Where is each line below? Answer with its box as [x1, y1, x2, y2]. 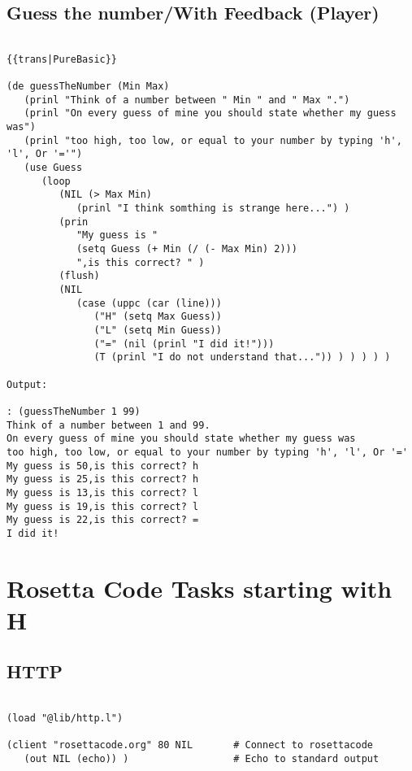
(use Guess [24, 162, 83, 174]
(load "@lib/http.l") [7, 712, 124, 724]
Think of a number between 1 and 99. [7, 419, 210, 431]
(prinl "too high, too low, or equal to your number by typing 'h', [24, 134, 402, 146]
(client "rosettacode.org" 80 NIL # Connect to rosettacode [7, 739, 374, 751]
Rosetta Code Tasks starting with [7, 571, 392, 604]
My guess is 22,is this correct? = [7, 514, 199, 526]
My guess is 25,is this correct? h [7, 473, 199, 486]
